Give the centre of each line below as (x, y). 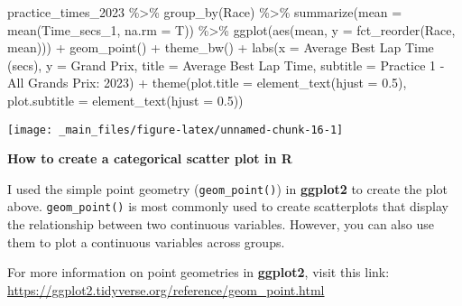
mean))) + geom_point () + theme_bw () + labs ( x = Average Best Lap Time (221, 47)
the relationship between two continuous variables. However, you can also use (221, 224)
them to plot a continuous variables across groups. (146, 241)
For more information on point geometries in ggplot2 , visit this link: (199, 272)
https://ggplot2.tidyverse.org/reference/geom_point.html (166, 289)
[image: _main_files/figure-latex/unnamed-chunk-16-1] (176, 130)
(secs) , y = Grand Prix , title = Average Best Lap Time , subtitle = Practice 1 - (226, 65)
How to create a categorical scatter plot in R (150, 158)
